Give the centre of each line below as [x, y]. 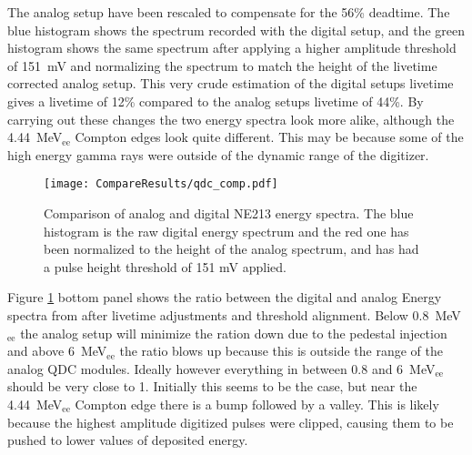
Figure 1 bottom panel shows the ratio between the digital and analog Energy [225, 297]
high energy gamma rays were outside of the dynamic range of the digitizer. [218, 154]
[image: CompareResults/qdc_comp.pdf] [161, 184]
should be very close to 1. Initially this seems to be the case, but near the [212, 386]
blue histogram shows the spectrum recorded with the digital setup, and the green [236, 30]
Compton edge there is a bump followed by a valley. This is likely [257, 404]
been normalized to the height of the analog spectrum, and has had [231, 249]
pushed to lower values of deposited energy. [128, 440]
